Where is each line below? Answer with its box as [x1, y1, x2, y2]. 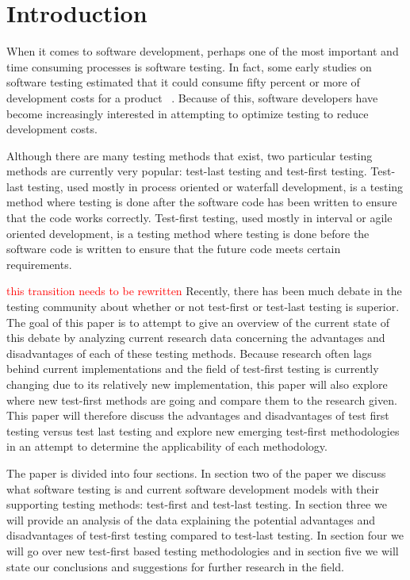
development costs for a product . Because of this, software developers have [6, 89, 378, 106]
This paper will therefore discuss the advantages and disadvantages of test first [6, 407, 389, 424]
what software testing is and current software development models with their [6, 480, 379, 497]
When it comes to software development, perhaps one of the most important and [6, 43, 399, 60]
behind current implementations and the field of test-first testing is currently [6, 360, 379, 377]
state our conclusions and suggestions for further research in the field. [6, 558, 344, 574]
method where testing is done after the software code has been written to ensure [6, 194, 397, 210]
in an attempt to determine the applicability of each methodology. [6, 438, 328, 455]
